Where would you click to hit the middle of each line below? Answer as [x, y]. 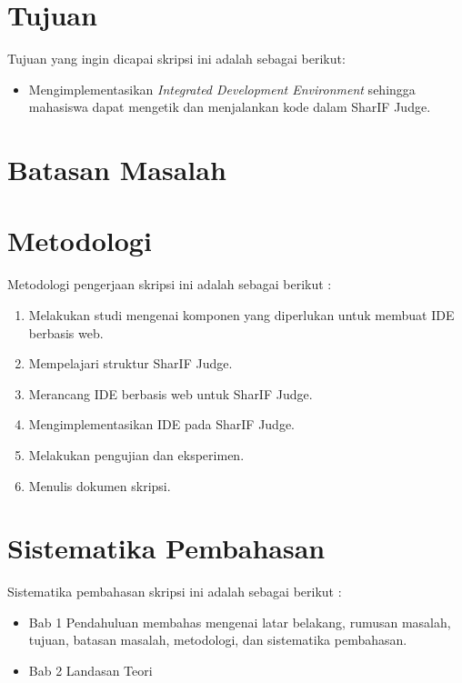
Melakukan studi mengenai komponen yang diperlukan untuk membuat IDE [241, 315]
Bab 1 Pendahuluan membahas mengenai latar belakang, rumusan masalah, [240, 622]
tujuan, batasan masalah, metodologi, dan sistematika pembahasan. [218, 640]
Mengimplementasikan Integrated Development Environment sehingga [222, 89]
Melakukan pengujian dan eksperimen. [136, 454]
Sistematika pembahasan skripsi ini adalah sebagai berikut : [175, 592]
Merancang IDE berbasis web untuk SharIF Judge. [171, 393]
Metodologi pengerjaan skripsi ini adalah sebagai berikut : [170, 284]
